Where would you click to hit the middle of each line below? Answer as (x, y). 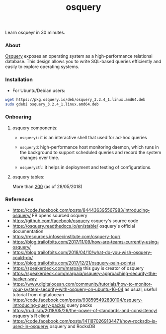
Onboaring (18, 117)
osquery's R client (31, 316)
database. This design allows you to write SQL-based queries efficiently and (83, 62)
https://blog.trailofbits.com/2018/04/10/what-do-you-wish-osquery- (82, 252)
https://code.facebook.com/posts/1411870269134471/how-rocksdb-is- (85, 321)
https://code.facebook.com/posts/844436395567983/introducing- (81, 210)
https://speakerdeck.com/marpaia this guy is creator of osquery (78, 268)
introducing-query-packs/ (39, 305)
